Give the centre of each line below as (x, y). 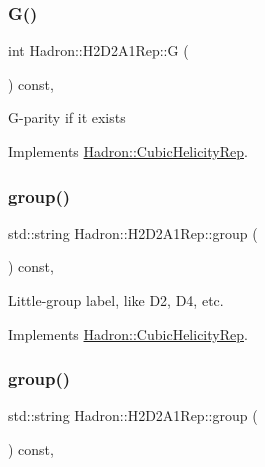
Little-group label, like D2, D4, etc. (116, 300)
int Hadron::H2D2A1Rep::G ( (98, 50)
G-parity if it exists (67, 117)
